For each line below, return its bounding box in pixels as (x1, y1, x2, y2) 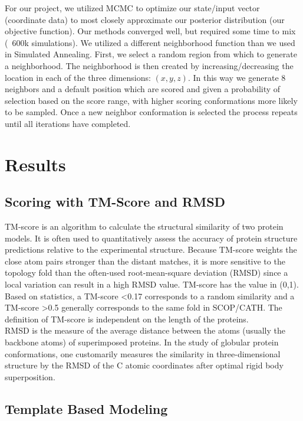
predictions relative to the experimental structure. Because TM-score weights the (5, 243, 297, 256)
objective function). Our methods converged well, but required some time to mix (5, 25, 296, 37)
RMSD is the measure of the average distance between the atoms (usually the (5, 324, 286, 337)
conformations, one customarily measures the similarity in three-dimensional (5, 347, 281, 360)
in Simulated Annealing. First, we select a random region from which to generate (5, 48, 297, 60)
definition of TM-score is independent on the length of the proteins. (5, 312, 249, 325)
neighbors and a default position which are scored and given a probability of (5, 83, 281, 95)
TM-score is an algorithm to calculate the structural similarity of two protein (5, 220, 284, 233)
